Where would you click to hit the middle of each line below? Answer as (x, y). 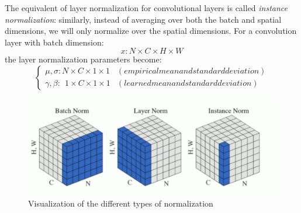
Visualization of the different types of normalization (121, 203)
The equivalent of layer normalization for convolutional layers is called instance (146, 8)
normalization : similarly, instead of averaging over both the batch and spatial (143, 19)
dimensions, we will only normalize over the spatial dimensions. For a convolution (151, 31)
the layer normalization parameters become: (83, 59)
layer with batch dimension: (54, 42)
